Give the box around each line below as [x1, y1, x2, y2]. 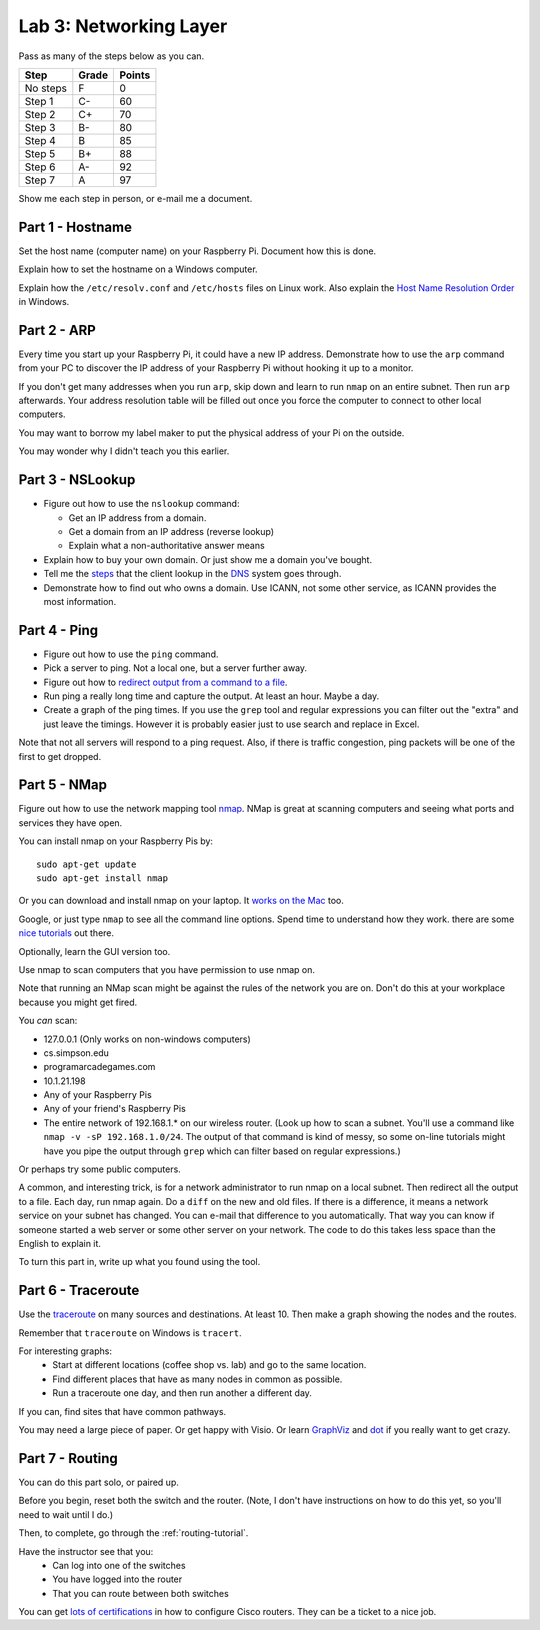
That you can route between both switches [52, 1587, 229, 1599]
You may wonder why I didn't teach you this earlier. [18, 445, 230, 457]
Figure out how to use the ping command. [43, 648, 219, 660]
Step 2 [24, 107, 56, 121]
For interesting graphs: [18, 1345, 112, 1357]
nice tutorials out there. [18, 927, 115, 939]
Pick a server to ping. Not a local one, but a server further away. [43, 662, 308, 674]
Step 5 [24, 146, 56, 160]
